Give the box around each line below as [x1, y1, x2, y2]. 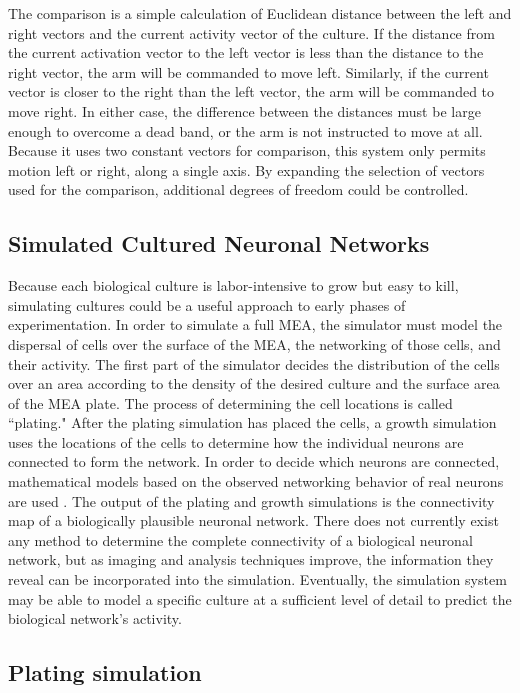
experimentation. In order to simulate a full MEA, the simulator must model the [8, 314, 503, 335]
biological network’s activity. [8, 608, 182, 629]
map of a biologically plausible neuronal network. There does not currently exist [8, 510, 499, 531]
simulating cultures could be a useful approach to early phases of [8, 294, 406, 315]
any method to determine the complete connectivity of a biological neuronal [8, 529, 473, 550]
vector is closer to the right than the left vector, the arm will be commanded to [8, 81, 495, 102]
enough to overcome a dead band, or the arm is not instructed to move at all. [8, 120, 483, 141]
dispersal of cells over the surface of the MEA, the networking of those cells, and [8, 333, 501, 354]
